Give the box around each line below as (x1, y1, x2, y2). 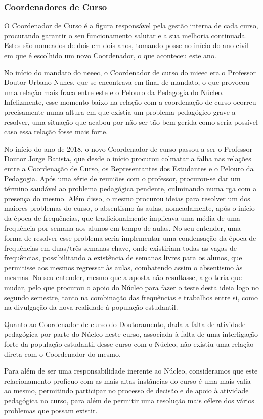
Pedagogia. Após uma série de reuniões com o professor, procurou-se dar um (4, 173, 241, 183)
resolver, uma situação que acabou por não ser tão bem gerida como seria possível (4, 116, 258, 127)
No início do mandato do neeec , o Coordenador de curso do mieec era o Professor (4, 67, 256, 77)
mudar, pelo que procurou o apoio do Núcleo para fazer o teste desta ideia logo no (4, 282, 259, 293)
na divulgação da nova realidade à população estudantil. (4, 302, 178, 312)
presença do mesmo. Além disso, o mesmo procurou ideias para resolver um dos (4, 193, 250, 203)
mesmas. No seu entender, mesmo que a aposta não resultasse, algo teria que (4, 272, 242, 283)
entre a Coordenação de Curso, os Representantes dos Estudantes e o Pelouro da (4, 163, 254, 173)
